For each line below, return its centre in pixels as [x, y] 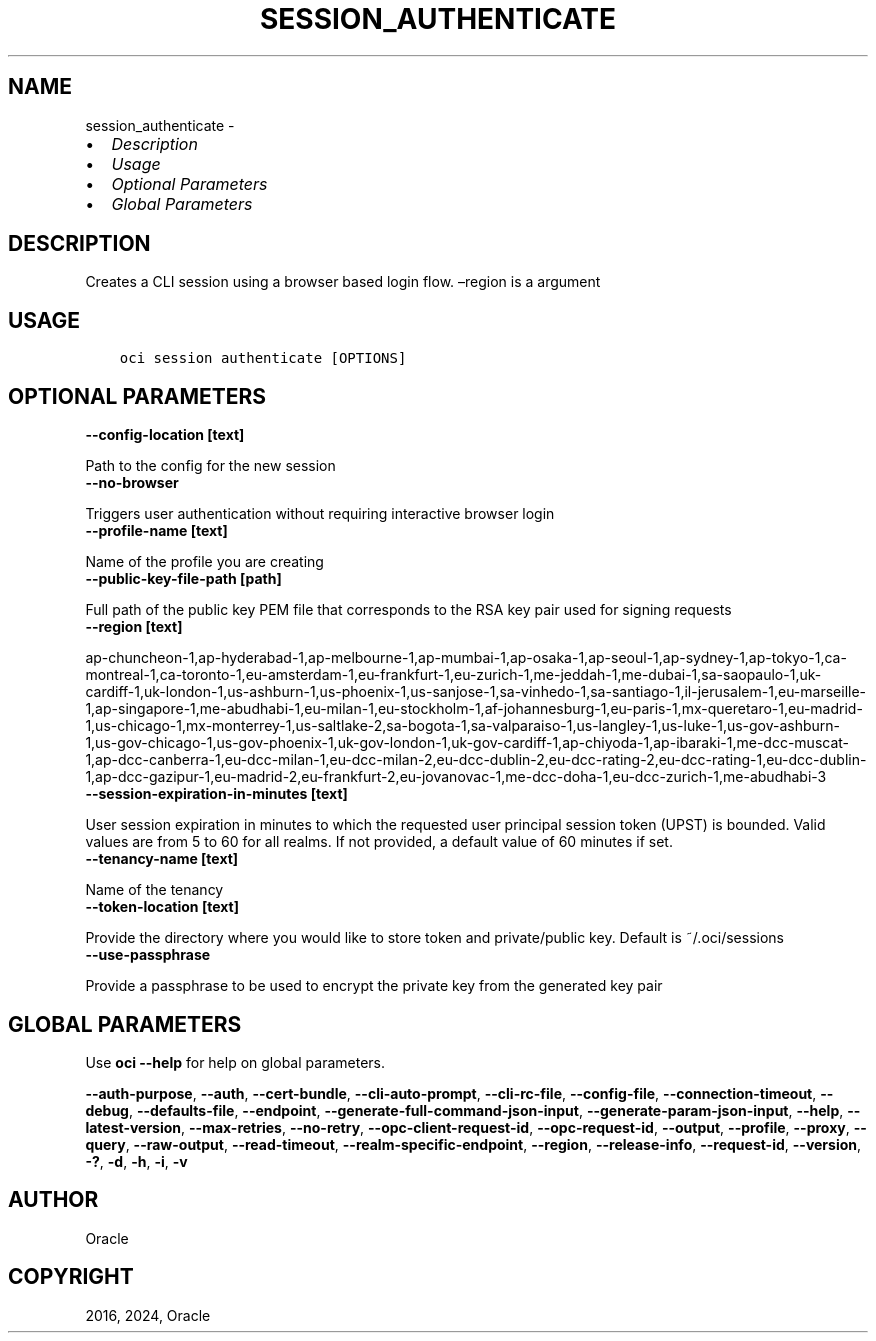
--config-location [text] [165, 435]
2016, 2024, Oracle [148, 1315]
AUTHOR [53, 1200]
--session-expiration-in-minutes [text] [216, 794]
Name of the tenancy [154, 890]
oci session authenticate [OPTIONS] [263, 358]
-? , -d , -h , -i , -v [136, 1161]
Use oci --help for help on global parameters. [235, 1062]
